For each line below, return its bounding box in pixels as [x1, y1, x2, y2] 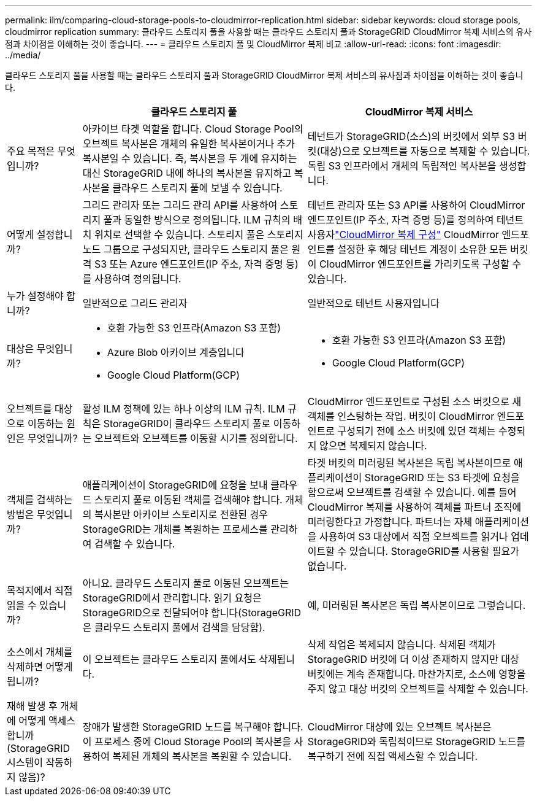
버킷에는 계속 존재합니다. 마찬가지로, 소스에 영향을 [307, 668, 526, 680]
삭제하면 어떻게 [7, 660, 73, 673]
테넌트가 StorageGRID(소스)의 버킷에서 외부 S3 [307, 130, 516, 142]
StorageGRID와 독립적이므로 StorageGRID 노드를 [307, 735, 525, 748]
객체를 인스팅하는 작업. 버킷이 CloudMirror [307, 410, 495, 422]
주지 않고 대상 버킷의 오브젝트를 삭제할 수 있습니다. [307, 683, 528, 695]
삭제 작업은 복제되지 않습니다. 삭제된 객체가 [307, 638, 496, 651]
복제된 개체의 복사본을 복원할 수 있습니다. [112, 750, 292, 762]
